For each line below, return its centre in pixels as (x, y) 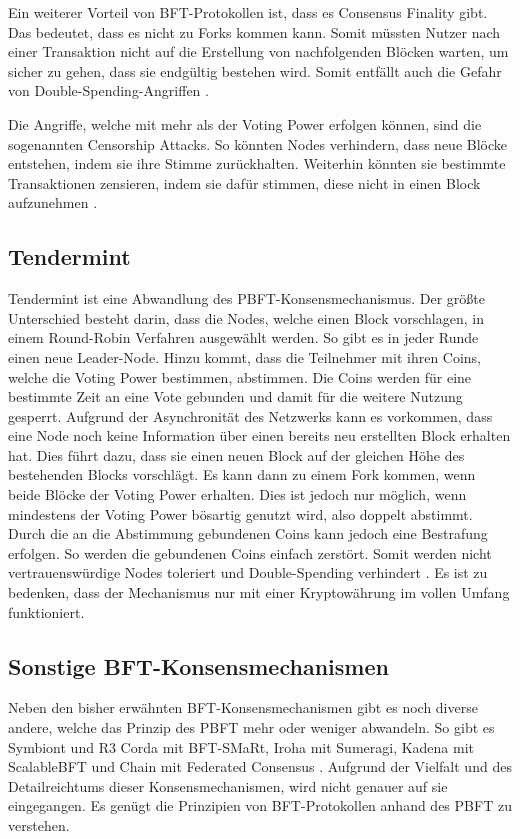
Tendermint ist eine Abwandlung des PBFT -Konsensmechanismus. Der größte (246, 298)
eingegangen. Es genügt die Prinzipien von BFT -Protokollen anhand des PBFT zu (260, 805)
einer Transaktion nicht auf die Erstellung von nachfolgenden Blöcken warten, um (258, 51)
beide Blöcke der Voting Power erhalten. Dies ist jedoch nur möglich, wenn (237, 494)
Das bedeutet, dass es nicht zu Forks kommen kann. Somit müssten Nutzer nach (254, 31)
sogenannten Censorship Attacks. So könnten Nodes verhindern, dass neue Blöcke (257, 143)
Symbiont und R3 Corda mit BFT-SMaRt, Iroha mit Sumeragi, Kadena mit (241, 746)
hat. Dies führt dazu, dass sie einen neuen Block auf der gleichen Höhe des (236, 454)
